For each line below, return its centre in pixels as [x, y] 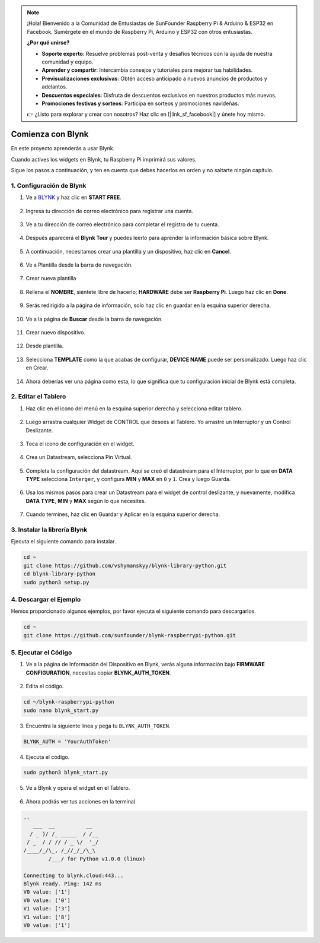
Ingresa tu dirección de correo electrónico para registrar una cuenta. [110, 211]
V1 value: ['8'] [47, 917]
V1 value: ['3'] [47, 909]
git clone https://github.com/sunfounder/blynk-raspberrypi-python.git [130, 635]
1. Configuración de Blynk [49, 185]
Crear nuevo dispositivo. [56, 333]
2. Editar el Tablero [39, 397]
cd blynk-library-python [60, 574]
